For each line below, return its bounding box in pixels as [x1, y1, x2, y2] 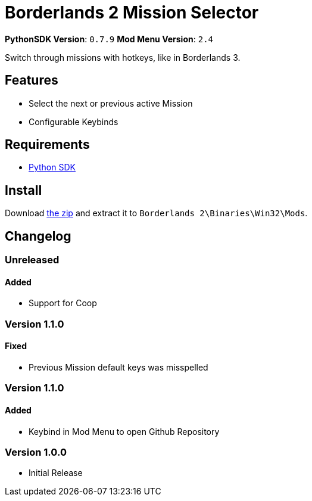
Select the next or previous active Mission [29, 98, 193, 108]
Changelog [5, 228, 71, 244]
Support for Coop [29, 298, 97, 309]
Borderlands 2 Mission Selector [5, 2, 259, 23]
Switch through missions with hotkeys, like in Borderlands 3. [5, 52, 241, 63]
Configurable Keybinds [29, 116, 118, 127]
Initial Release [29, 468, 83, 478]
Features [5, 73, 58, 88]
